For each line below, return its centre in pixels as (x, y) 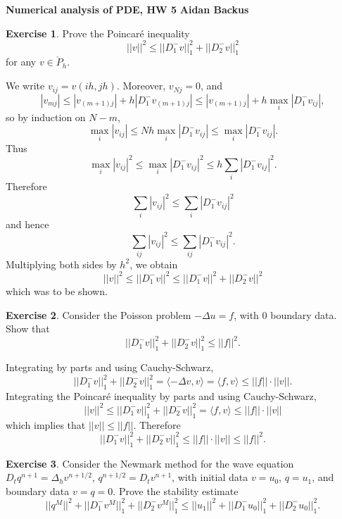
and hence (27, 224)
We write (25, 86)
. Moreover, (141, 86)
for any (21, 62)
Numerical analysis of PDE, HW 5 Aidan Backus (127, 9)
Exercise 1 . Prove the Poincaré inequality (98, 33)
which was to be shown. (57, 290)
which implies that (46, 424)
